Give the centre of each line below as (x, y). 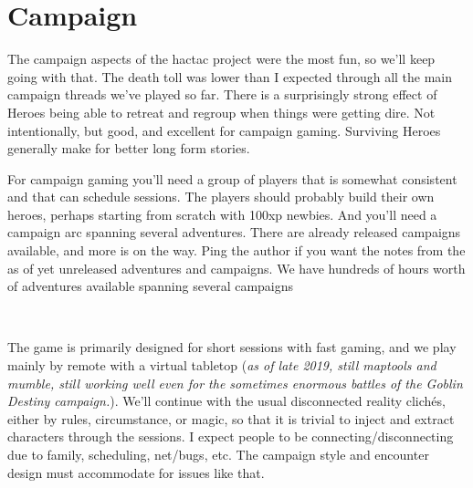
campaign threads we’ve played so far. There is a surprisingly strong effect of (222, 94)
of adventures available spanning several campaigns (151, 286)
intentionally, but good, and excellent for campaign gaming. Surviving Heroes (224, 130)
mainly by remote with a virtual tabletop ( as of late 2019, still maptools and (222, 365)
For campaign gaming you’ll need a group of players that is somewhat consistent (232, 178)
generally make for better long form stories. (129, 148)
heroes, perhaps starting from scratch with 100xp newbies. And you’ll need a (222, 214)
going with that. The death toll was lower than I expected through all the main (230, 76)
